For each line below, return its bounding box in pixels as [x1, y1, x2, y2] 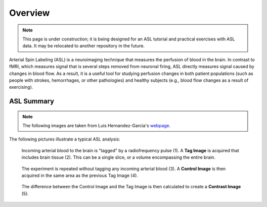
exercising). [9, 84, 33, 90]
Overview [9, 7, 50, 18]
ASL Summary [9, 97, 54, 105]
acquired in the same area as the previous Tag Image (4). [21, 172, 138, 178]
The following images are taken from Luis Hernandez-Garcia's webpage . [22, 123, 171, 129]
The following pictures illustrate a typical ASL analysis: [9, 136, 121, 142]
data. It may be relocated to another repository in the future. [22, 43, 145, 49]
